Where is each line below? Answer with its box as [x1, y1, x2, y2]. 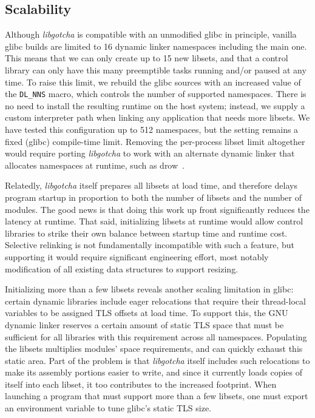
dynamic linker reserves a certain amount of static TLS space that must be [5, 318, 284, 331]
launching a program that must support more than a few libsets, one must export [5, 389, 308, 402]
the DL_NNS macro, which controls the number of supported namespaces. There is [5, 87, 307, 100]
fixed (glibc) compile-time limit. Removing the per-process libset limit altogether [5, 135, 305, 147]
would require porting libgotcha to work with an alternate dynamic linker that [5, 147, 295, 160]
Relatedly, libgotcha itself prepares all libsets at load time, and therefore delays [5, 179, 297, 192]
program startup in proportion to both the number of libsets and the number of [5, 190, 302, 203]
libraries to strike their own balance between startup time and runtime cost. [5, 226, 288, 239]
